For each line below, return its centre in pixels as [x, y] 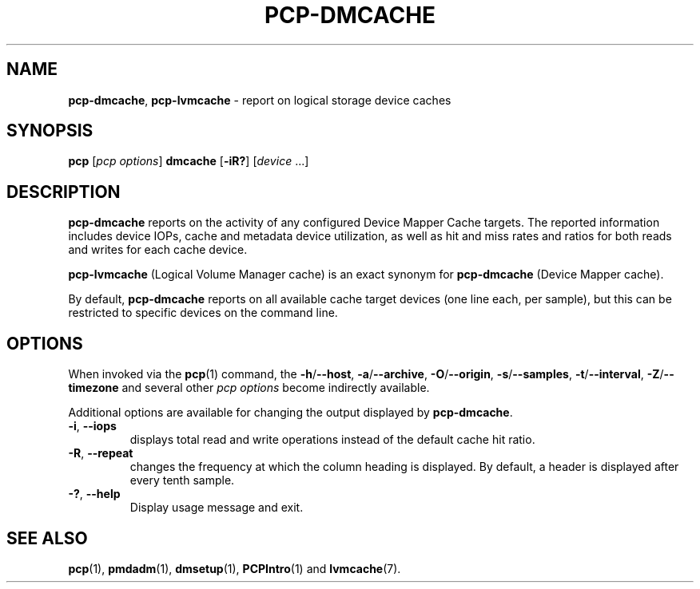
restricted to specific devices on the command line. [203, 313]
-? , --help [94, 494]
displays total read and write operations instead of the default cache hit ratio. [332, 440]
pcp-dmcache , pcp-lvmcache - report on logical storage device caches [260, 100]
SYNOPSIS [50, 131]
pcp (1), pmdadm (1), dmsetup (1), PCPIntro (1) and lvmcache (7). [235, 568]
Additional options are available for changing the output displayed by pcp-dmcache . [290, 413]
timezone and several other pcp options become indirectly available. [249, 388]
